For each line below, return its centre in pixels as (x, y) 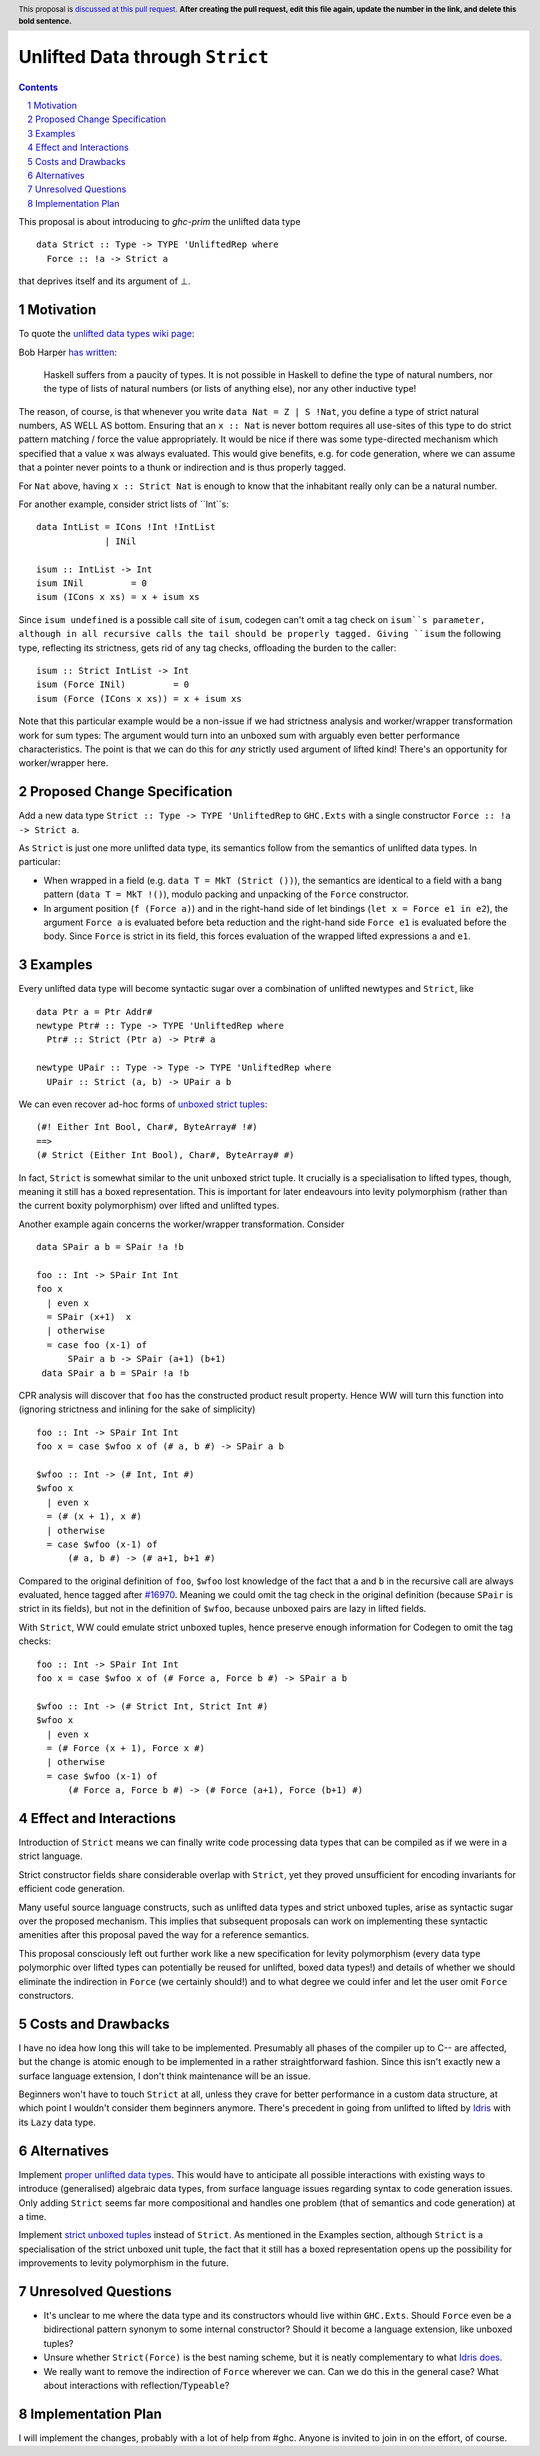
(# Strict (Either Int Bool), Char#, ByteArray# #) (165, 1155)
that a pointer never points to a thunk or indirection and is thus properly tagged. (182, 467)
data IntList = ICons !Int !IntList (126, 527)
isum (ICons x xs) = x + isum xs (118, 597)
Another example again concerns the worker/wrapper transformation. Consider (181, 1224)
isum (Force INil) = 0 (113, 684)
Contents (38, 87)
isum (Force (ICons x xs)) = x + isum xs (139, 698)
